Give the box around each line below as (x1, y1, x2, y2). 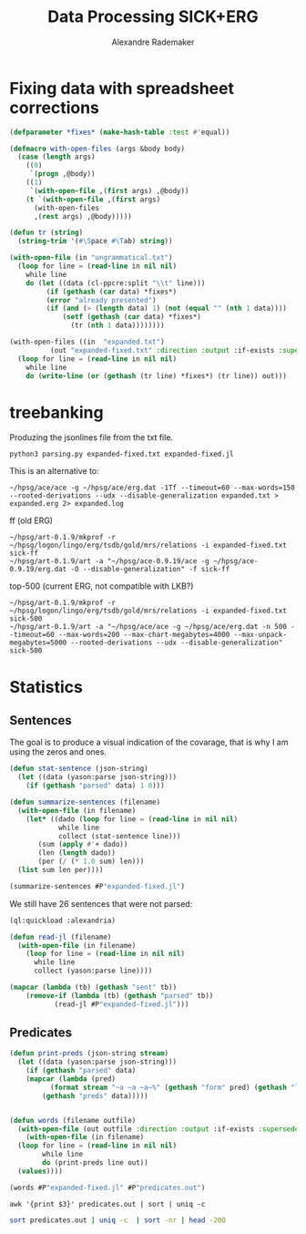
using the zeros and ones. (9, 746, 107, 757)
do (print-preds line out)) (42, 1158, 148, 1167)
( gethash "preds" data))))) (42, 1091, 148, 1100)
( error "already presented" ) (46, 295, 157, 304)
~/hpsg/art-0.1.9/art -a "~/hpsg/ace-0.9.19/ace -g (9, 557, 209, 566)
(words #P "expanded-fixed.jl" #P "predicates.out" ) (9, 1183, 206, 1192)
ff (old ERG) (9, 515, 53, 526)
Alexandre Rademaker (111, 36, 195, 47)
